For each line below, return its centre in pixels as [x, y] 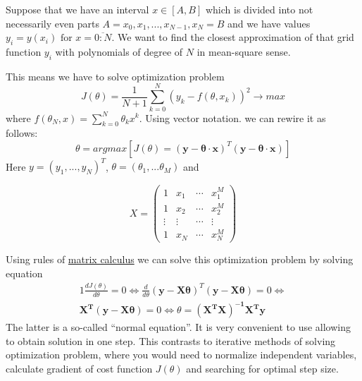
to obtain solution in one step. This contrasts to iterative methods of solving [171, 340]
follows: [22, 133]
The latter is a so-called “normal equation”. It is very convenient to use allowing [178, 327]
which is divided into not [259, 9]
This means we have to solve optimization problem [115, 76]
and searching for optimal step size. [262, 368]
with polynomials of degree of [119, 51]
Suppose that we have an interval [77, 9]
